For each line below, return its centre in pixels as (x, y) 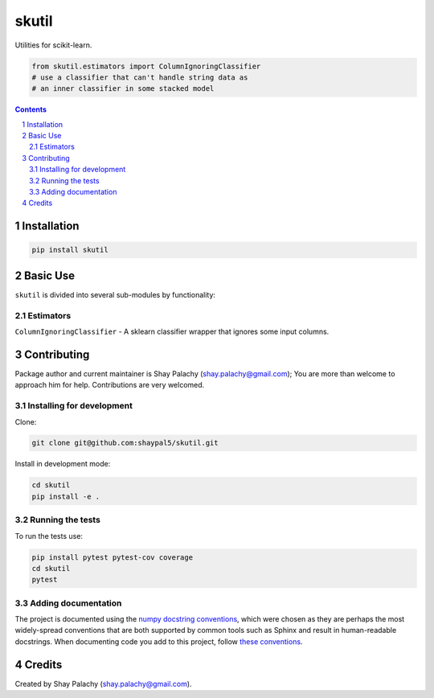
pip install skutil (70, 250)
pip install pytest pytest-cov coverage (112, 557)
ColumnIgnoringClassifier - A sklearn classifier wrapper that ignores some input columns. (172, 332)
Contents (31, 109)
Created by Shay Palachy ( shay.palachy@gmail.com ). (103, 684)
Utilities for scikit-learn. (53, 45)
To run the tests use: (49, 536)
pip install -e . (66, 496)
